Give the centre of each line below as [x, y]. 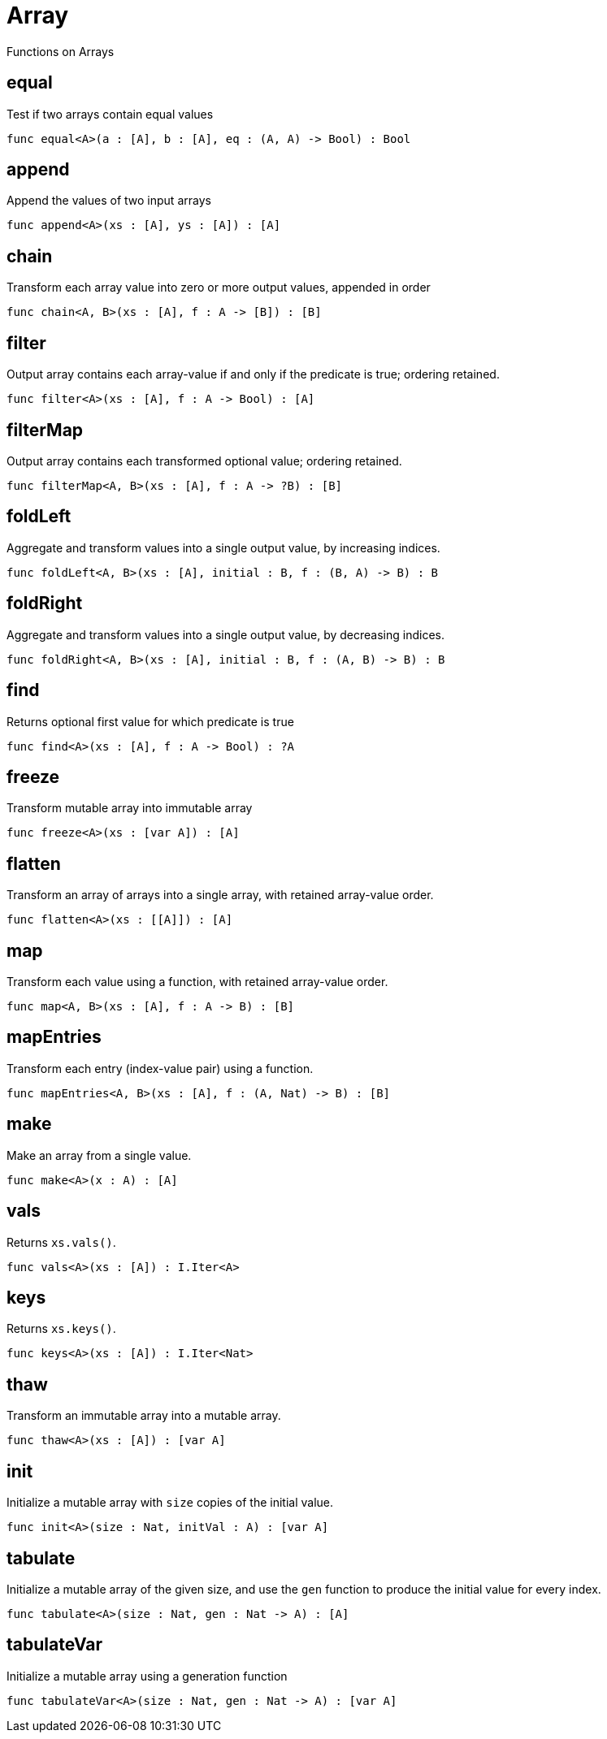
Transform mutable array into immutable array [130, 808]
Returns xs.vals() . [61, 1242]
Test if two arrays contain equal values [110, 114]
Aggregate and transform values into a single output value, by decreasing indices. [225, 634]
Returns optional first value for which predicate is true [150, 721]
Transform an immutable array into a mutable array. [144, 1416]
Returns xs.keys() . [61, 1329]
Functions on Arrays [61, 51]
